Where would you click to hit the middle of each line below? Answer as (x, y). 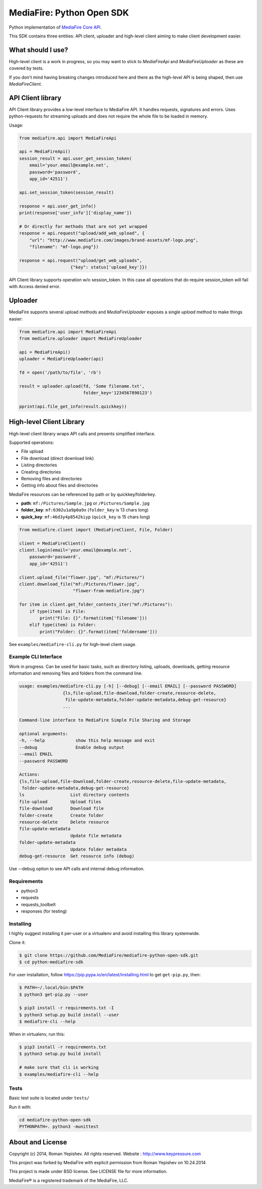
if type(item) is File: (57, 611)
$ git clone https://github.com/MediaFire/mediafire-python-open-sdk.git (109, 955)
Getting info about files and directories (59, 485)
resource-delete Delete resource (64, 822)
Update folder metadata (99, 849)
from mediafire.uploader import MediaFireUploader (81, 339)
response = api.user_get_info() (58, 206)
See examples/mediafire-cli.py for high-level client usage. (73, 644)
